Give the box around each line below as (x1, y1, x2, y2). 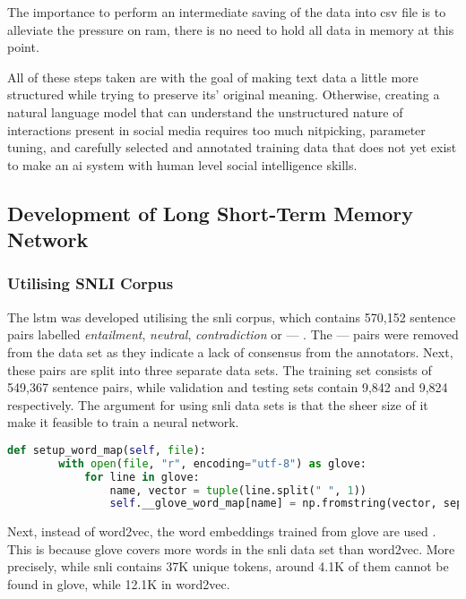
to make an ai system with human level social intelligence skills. (7, 155, 358, 174)
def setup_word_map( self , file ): (7, 443, 206, 457)
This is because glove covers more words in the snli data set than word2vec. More (7, 539, 455, 558)
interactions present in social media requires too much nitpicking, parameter (7, 120, 426, 139)
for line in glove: (83, 470, 200, 483)
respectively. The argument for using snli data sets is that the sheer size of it (7, 395, 428, 414)
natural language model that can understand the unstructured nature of (7, 102, 403, 121)
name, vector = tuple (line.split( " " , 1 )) (109, 483, 367, 497)
